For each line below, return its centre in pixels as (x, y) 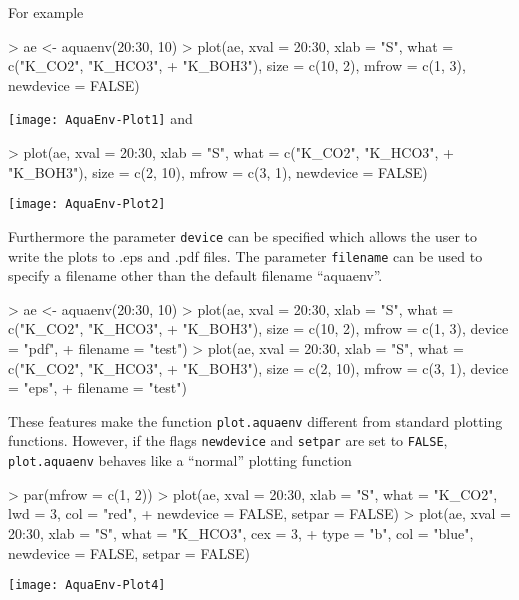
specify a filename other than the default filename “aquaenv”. (195, 275)
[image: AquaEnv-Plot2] (87, 204)
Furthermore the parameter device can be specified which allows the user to (243, 235)
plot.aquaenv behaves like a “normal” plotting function (180, 460)
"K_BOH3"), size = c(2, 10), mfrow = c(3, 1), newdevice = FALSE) (218, 171)
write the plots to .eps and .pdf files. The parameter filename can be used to (245, 255)
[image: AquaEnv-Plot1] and (100, 118)
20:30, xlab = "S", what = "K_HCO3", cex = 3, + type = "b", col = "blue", (241, 532)
